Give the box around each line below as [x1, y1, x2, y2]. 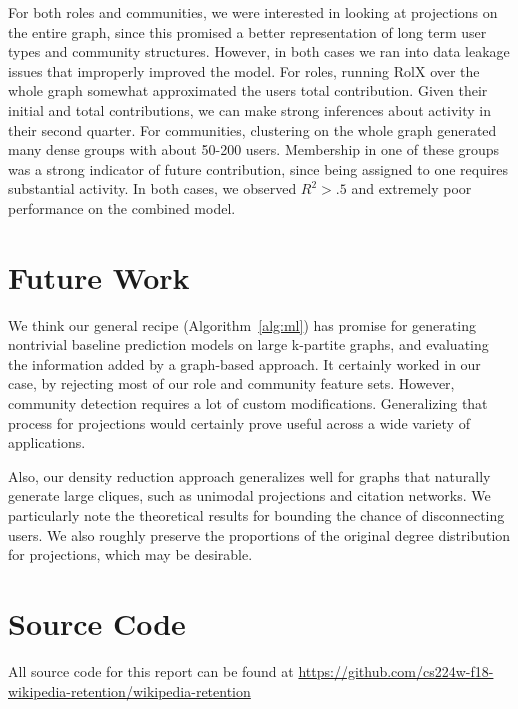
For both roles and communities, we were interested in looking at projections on [8, 2, 498, 22]
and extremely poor [351, 178, 472, 199]
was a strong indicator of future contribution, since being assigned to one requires [8, 158, 509, 179]
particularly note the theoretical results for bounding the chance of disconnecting [8, 505, 505, 525]
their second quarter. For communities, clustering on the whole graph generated [8, 119, 497, 140]
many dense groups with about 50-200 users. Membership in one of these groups [8, 139, 500, 160]
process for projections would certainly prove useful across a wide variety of [8, 412, 470, 433]
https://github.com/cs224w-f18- [298, 660, 494, 681]
